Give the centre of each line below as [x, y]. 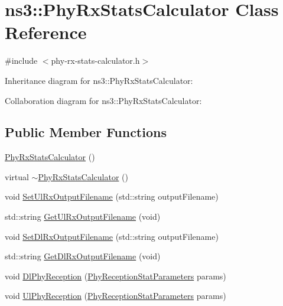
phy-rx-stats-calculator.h [95, 61]
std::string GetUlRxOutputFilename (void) [83, 217]
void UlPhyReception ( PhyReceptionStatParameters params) [116, 296]
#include [21, 61]
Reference [46, 32]
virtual [17, 176]
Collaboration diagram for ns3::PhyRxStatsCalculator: [103, 100]
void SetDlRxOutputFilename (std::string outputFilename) [112, 236]
